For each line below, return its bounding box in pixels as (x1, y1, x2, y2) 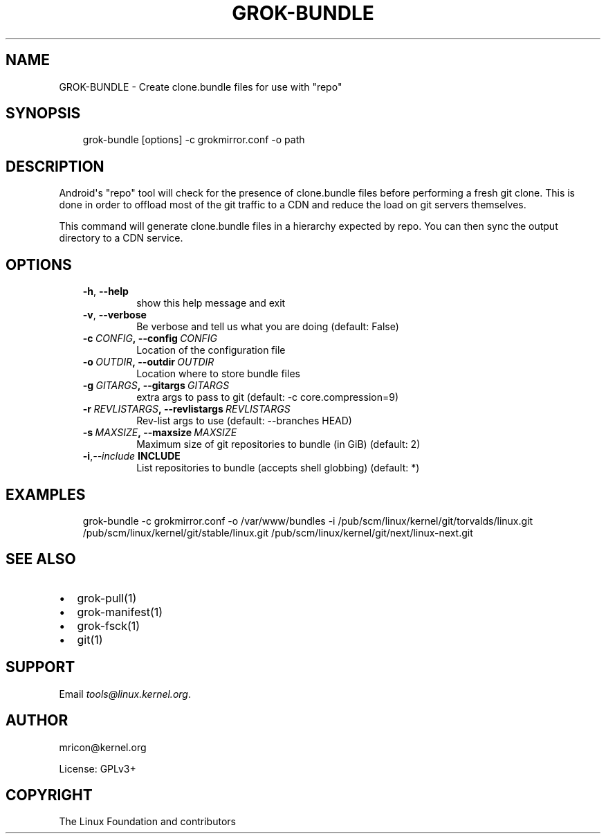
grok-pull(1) (77, 590, 137, 605)
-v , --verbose (82, 309, 147, 321)
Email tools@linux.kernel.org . (59, 687, 191, 700)
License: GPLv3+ (59, 762, 136, 775)
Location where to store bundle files (136, 368, 300, 380)
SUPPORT (6, 658, 75, 676)
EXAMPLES (6, 485, 86, 503)
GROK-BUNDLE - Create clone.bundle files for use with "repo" (59, 80, 342, 93)
